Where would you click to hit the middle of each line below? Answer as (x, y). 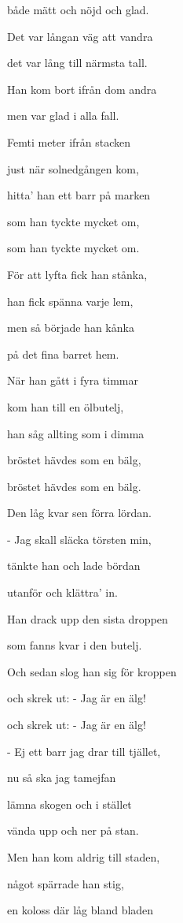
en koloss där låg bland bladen (81, 910)
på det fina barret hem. (63, 354)
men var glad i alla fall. (63, 115)
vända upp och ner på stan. (73, 830)
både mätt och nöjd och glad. (78, 9)
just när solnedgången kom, (73, 168)
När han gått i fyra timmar (73, 380)
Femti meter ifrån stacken (69, 141)
